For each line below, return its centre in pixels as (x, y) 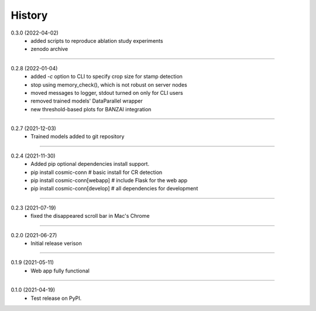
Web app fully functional (60, 271)
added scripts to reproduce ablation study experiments (97, 40)
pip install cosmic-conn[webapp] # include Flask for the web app (109, 180)
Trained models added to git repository (78, 136)
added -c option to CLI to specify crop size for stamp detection (107, 77)
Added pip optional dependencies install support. (90, 164)
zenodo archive (49, 49)
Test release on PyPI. (56, 298)
